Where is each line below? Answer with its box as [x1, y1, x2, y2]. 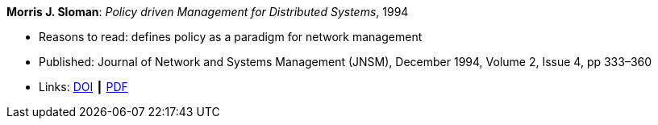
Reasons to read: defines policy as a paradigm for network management [39, 30, 423, 44]
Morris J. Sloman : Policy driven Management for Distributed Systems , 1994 [6, 5, 409, 19]
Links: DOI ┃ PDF [39, 80, 128, 94]
